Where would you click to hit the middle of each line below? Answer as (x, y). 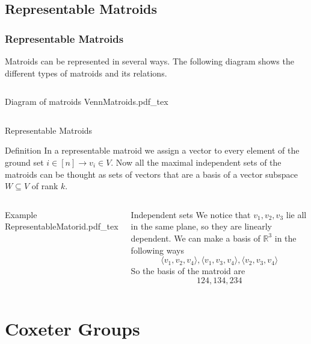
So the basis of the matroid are (188, 271)
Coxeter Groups (72, 328)
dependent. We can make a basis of (196, 238)
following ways (157, 250)
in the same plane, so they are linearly (201, 226)
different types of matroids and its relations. (86, 73)
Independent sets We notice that (191, 214)
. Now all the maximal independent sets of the (196, 162)
